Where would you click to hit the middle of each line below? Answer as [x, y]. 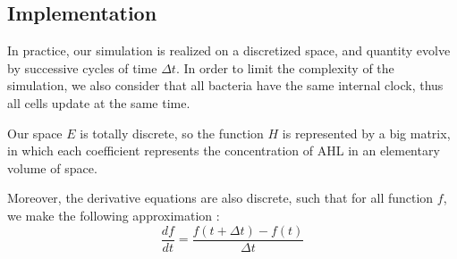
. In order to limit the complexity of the [285, 67]
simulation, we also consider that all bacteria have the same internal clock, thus [225, 85]
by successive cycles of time [82, 67]
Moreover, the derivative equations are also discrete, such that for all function [220, 198]
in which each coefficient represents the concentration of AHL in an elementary [224, 150]
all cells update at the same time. [99, 102]
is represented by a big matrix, [366, 133]
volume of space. [52, 167]
